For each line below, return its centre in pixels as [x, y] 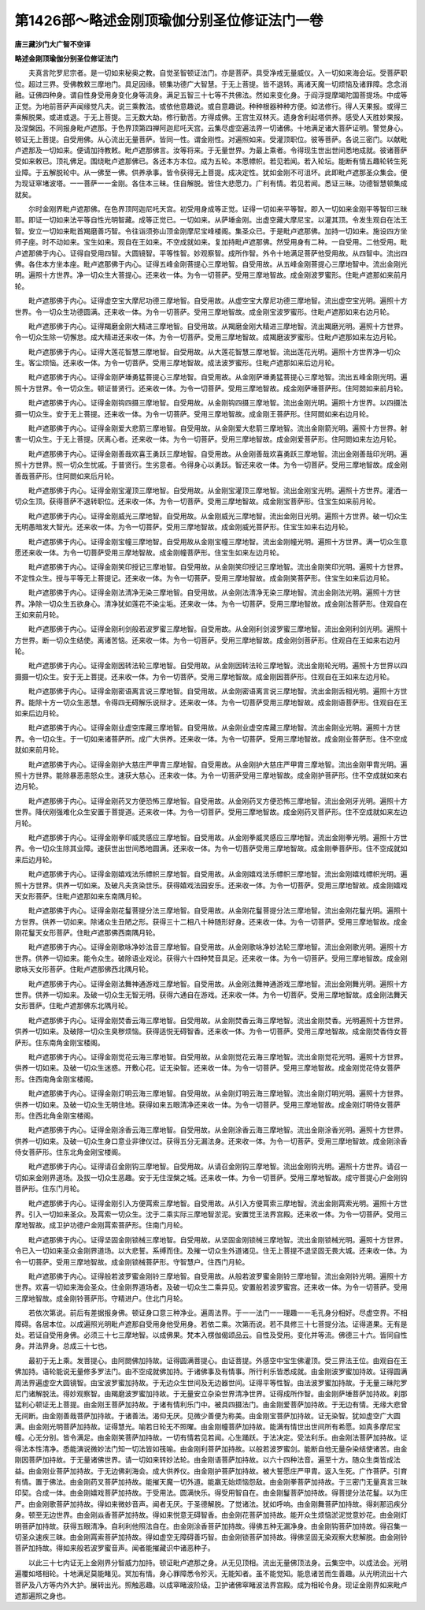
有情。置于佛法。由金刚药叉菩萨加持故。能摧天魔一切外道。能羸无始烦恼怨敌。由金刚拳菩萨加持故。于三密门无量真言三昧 [211, 1482]
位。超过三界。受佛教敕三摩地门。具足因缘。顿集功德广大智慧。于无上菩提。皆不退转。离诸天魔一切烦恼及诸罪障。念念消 [211, 84]
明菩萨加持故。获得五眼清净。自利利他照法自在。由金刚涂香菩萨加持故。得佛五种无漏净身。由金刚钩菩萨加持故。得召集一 [211, 1526]
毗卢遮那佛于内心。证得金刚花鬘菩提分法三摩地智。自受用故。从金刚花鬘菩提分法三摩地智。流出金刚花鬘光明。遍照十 [218, 910]
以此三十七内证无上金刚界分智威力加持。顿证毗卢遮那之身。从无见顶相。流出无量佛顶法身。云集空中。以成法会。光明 [218, 1563]
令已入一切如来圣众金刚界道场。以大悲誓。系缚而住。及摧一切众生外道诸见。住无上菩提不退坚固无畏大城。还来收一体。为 [211, 1251]
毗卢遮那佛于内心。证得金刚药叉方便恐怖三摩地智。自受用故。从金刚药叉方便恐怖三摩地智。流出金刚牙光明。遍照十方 [218, 801]
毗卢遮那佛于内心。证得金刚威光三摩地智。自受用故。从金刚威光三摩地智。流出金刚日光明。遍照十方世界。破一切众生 [218, 516]
